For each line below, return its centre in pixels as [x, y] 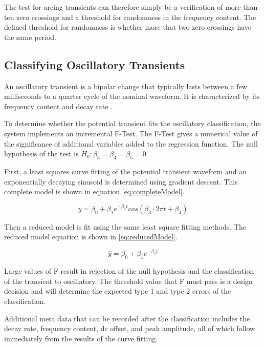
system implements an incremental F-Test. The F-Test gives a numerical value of [131, 133]
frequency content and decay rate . [59, 106]
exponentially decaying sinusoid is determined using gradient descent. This [121, 181]
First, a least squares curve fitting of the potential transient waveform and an [126, 171]
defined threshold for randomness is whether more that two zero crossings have [128, 27]
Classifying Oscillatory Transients [95, 64]
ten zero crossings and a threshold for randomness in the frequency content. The [130, 17]
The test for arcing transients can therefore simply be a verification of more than [131, 7]
